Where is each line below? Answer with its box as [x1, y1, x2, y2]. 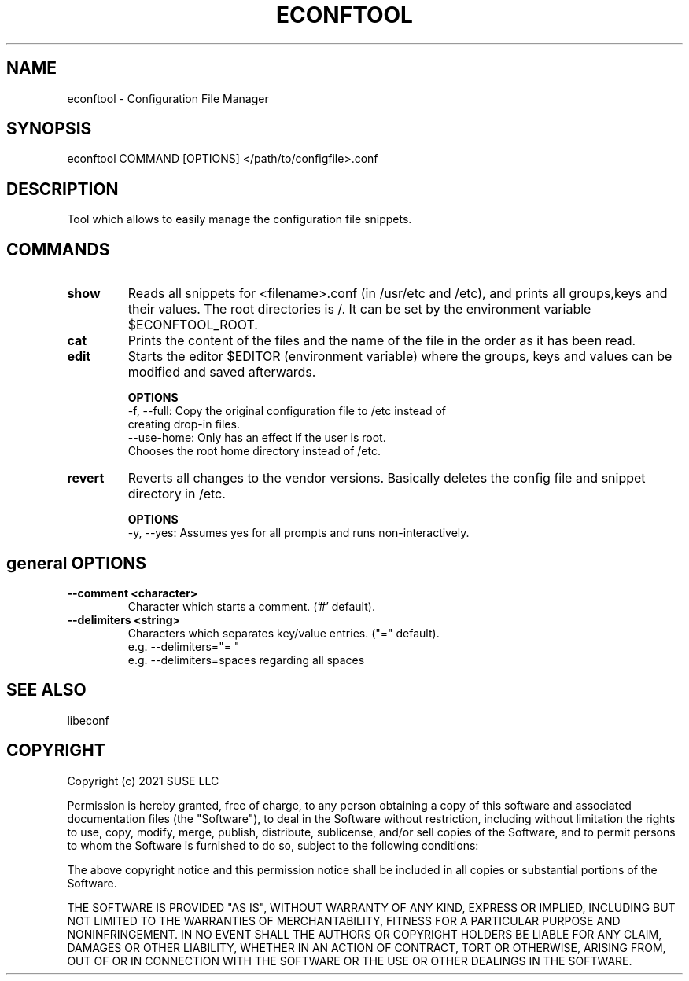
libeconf [67, 713, 109, 727]
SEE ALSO [6, 680, 87, 700]
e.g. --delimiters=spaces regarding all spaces [127, 652, 365, 667]
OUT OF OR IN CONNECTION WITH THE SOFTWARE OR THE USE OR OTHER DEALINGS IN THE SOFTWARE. [67, 953, 632, 968]
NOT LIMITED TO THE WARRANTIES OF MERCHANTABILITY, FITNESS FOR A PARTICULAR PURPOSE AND [67, 913, 621, 928]
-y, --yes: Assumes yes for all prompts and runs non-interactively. [127, 526, 470, 540]
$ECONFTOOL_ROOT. [127, 317, 258, 333]
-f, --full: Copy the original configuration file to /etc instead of [127, 404, 446, 418]
